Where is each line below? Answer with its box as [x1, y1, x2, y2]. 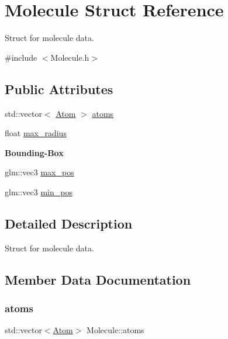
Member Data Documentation [5, 270, 191, 288]
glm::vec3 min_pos [5, 185, 72, 198]
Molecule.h [50, 51, 89, 63]
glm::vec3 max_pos [5, 166, 74, 178]
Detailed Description [5, 214, 133, 232]
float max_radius [5, 127, 67, 139]
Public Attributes [5, 79, 113, 98]
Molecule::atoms [87, 324, 144, 336]
